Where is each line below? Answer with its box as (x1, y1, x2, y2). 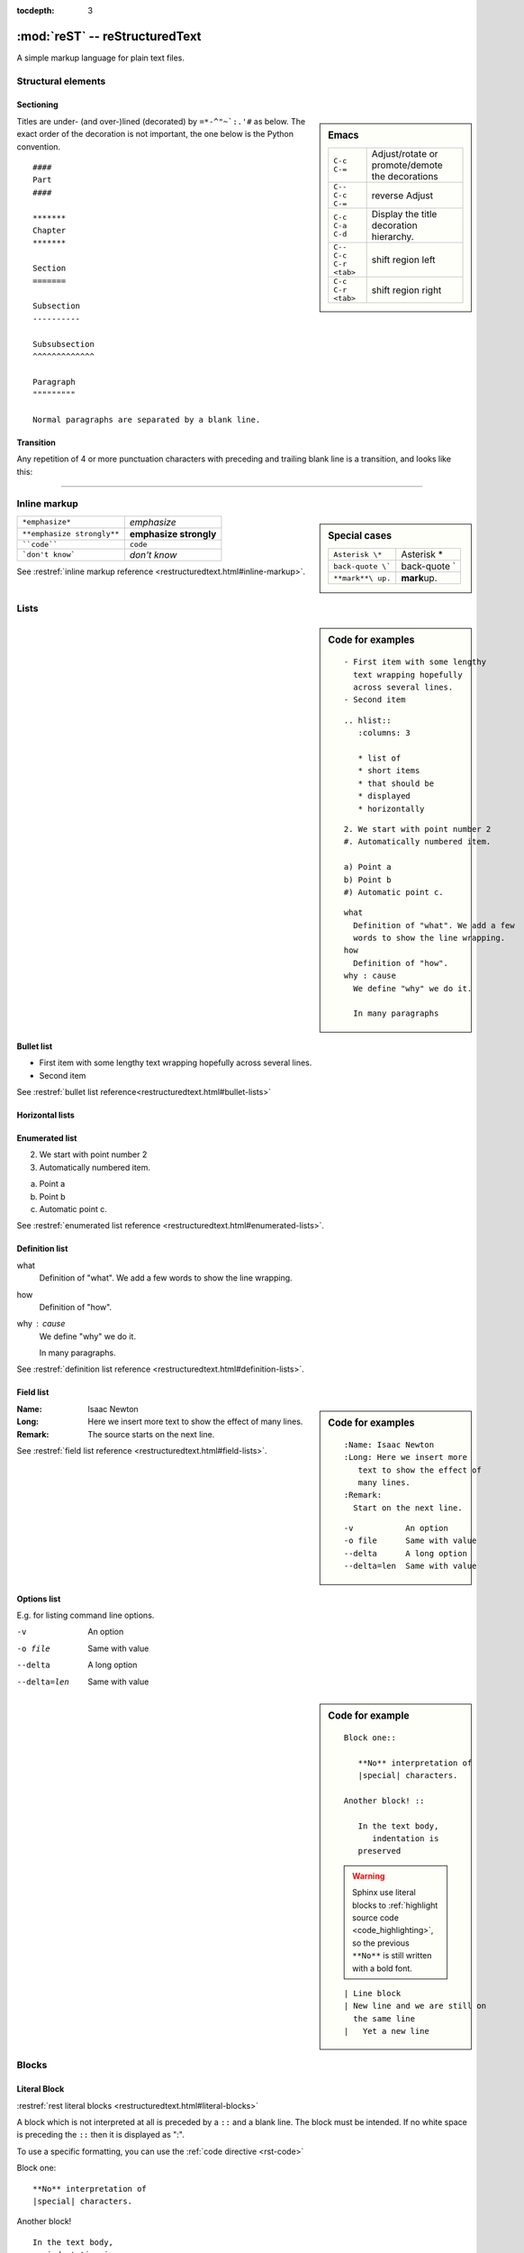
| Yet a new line (343, 2026, 429, 2037)
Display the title (371, 208, 438, 221)
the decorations (371, 170, 438, 183)
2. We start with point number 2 (343, 824, 492, 834)
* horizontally (357, 803, 425, 814)
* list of (357, 753, 402, 763)
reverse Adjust (371, 189, 434, 202)
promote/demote (371, 159, 443, 171)
